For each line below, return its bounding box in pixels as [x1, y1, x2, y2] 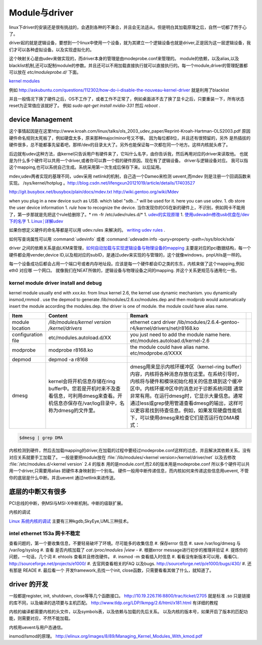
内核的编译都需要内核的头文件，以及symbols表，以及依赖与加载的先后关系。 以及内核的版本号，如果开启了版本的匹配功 [9, 609, 248, 614]
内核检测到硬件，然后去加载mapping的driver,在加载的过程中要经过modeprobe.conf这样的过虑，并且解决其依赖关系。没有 [9, 447, 251, 454]
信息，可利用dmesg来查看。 [53, 392, 118, 399]
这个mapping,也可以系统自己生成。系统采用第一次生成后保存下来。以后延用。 [9, 164, 164, 170]
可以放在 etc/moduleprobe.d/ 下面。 [9, 69, 81, 75]
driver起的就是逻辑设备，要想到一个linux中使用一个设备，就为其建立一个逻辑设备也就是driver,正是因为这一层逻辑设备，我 [9, 40, 251, 46]
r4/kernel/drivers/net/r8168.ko [130, 324, 199, 331]
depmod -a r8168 [48, 356, 88, 363]
